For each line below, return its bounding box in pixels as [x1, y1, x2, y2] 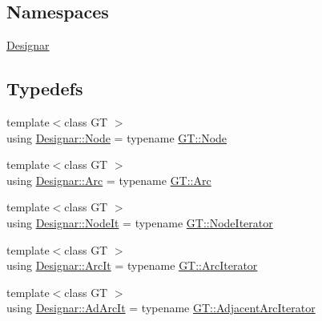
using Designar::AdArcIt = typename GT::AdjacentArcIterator [6, 299, 316, 316]
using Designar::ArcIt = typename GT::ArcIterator [6, 257, 258, 274]
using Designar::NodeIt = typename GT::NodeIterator [6, 214, 273, 231]
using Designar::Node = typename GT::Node [6, 129, 227, 146]
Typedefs [6, 76, 83, 101]
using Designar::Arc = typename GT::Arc [6, 171, 211, 188]
